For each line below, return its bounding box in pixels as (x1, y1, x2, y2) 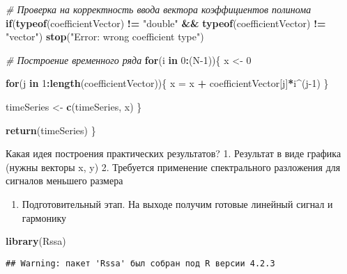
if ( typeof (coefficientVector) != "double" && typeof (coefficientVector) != (6, 15, 326, 30)
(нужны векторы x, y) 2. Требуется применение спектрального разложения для (6, 159, 341, 174)
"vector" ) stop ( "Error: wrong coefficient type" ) (6, 29, 204, 44)
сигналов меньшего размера (6, 173, 123, 188)
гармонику (22, 210, 66, 225)
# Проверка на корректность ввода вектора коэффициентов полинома (6, 2, 311, 16)
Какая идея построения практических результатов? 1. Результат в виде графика (6, 146, 341, 161)
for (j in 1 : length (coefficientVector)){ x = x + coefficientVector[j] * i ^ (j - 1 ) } (6, 76, 329, 90)
